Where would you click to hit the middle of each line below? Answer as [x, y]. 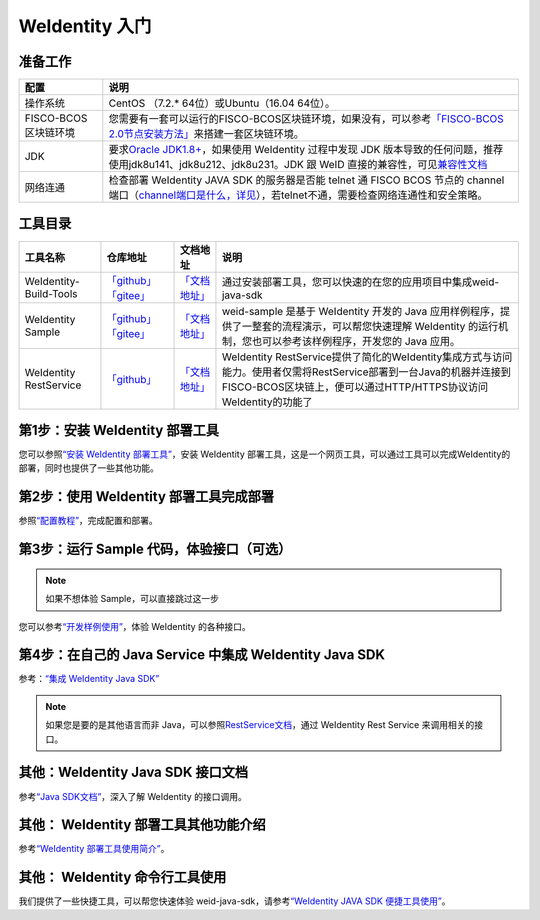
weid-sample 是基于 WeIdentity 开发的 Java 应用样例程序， [360, 311]
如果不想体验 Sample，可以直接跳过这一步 [132, 599]
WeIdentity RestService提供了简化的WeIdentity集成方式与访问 [367, 357]
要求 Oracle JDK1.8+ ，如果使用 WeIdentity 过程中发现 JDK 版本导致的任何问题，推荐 [306, 150]
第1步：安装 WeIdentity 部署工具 [119, 430]
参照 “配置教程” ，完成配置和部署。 [88, 521]
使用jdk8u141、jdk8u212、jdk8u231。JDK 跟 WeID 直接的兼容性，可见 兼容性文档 [298, 165]
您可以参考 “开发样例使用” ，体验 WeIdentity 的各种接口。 [134, 626]
